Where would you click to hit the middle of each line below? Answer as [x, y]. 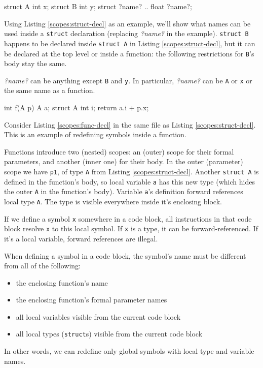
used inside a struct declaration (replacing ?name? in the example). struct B [126, 33]
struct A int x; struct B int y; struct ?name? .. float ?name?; [98, 6]
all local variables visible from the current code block [98, 316]
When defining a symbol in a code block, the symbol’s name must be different [125, 255]
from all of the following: [42, 266]
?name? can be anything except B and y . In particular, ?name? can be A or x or [128, 80]
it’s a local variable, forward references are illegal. [81, 238]
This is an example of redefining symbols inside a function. [95, 134]
